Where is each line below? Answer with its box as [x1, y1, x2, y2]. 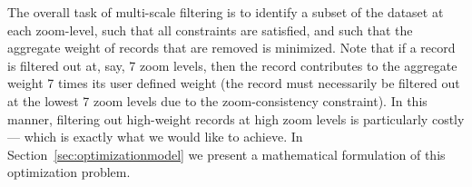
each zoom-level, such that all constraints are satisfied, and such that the [7, 20, 413, 39]
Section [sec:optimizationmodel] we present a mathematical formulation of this [7, 144, 446, 163]
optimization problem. [7, 162, 131, 182]
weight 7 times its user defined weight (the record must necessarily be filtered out [7, 74, 460, 93]
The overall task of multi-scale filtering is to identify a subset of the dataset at [7, 3, 444, 21]
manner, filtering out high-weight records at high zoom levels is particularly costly [7, 109, 465, 128]
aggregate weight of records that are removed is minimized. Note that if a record [7, 38, 456, 57]
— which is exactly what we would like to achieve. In [7, 127, 303, 146]
